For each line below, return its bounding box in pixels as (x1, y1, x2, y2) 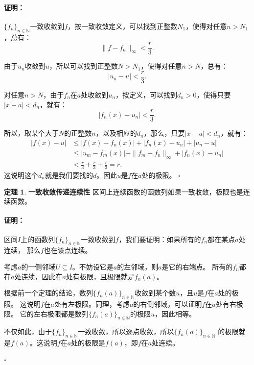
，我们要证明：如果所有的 (118, 234, 201, 244)
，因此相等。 (154, 308, 196, 318)
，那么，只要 (143, 128, 185, 138)
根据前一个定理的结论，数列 (4, 288, 93, 298)
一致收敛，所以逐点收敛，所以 (78, 326, 174, 337)
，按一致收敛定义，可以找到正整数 (68, 21, 178, 31)
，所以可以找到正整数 (49, 61, 118, 71)
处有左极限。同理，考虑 (54, 298, 130, 309)
